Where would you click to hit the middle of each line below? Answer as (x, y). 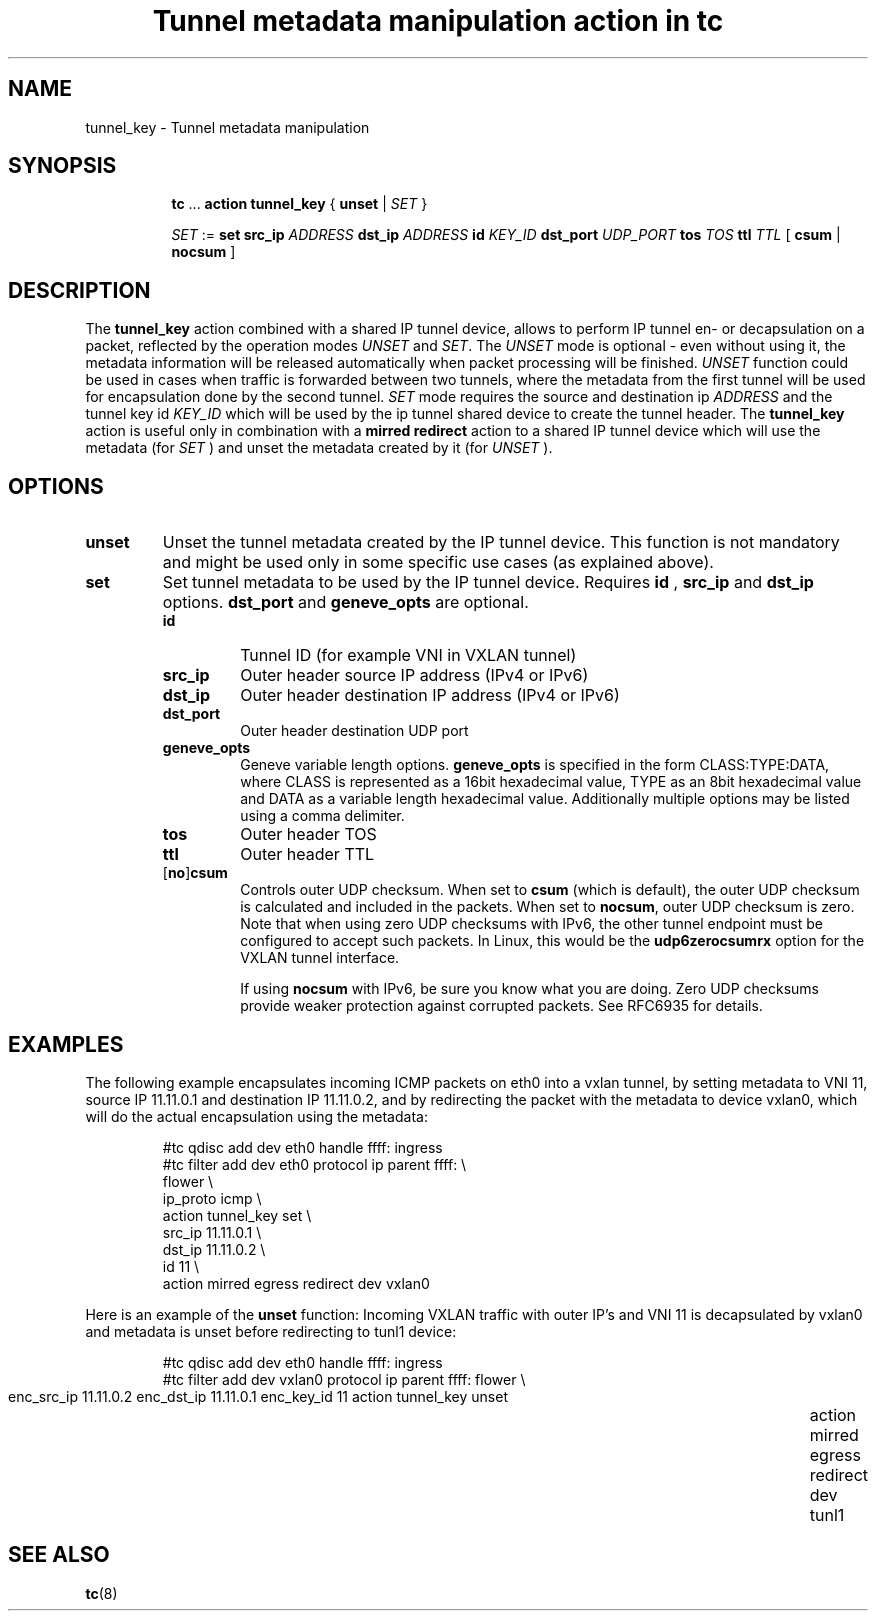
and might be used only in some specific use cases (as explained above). (438, 562)
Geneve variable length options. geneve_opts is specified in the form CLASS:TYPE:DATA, (535, 765)
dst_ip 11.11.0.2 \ (214, 1249)
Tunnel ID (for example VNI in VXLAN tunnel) (408, 655)
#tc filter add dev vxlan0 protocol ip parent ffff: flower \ (344, 1379)
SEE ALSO (59, 1555)
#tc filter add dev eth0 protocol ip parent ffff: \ (314, 1164)
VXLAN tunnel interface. (320, 958)
